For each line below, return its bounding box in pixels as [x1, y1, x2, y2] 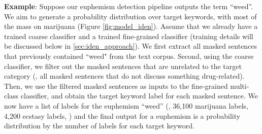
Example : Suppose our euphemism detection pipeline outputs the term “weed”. [4, 1, 253, 11]
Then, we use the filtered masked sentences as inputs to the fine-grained [4, 80, 228, 91]
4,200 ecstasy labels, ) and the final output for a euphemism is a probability [4, 110, 241, 121]
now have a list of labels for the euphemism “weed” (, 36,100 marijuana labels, [4, 100, 249, 111]
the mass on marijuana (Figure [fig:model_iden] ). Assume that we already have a [4, 21, 258, 31]
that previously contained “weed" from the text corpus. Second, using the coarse [4, 50, 254, 61]
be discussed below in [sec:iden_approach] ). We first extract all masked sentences [4, 41, 257, 51]
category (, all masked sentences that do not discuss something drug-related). [4, 71, 245, 81]
